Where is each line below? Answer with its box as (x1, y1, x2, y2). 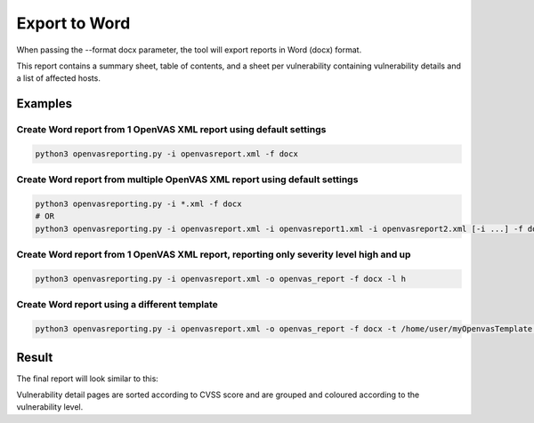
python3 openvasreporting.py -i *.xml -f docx (35, 199, 242, 209)
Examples (16, 96, 73, 111)
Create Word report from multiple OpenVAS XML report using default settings (16, 173, 359, 186)
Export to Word (16, 13, 131, 33)
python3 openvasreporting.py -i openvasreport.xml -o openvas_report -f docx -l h (35, 274, 407, 283)
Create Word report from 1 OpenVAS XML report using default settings (16, 124, 327, 136)
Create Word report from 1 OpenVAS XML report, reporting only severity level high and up (16, 249, 411, 261)
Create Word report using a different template (16, 299, 218, 311)
